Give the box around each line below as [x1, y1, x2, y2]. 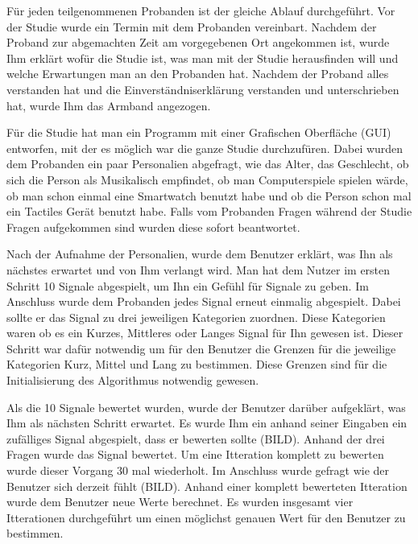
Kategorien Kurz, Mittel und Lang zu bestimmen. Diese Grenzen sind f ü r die [6, 356, 387, 373]
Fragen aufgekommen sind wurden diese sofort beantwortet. [6, 218, 300, 235]
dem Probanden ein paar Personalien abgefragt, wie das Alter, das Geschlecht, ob [6, 155, 409, 172]
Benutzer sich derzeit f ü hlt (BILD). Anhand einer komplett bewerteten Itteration [6, 477, 408, 494]
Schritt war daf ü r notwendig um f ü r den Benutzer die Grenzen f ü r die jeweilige [6, 340, 396, 356]
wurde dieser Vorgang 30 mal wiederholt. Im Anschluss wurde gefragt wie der [6, 462, 390, 479]
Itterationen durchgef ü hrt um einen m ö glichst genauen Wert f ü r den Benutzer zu [6, 509, 406, 525]
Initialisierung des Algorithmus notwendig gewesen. [6, 372, 259, 389]
